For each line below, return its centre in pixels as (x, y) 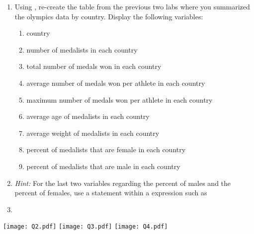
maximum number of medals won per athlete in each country (120, 99)
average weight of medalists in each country (93, 133)
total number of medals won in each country (94, 66)
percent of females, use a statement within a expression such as (111, 193)
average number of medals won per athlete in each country (116, 83)
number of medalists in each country (82, 49)
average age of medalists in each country (88, 116)
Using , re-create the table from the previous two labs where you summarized (132, 6)
